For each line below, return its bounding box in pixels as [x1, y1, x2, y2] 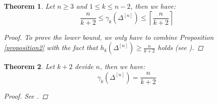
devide [75, 61, 94, 71]
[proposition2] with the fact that [4, 42, 98, 52]
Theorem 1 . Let [4, 1, 55, 11]
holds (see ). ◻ [158, 42, 203, 52]
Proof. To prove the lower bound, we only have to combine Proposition [4, 32, 214, 42]
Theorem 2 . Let [4, 61, 55, 71]
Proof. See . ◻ [4, 91, 48, 101]
